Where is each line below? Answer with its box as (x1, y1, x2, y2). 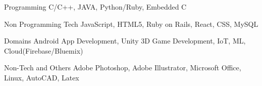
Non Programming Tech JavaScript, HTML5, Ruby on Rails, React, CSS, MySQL (4, 18, 258, 29)
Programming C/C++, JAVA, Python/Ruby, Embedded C (4, 2, 187, 12)
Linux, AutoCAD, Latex (4, 72, 79, 82)
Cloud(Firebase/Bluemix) (4, 45, 83, 56)
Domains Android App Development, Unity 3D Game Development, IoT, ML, (4, 35, 246, 46)
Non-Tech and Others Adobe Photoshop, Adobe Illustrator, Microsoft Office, (4, 62, 241, 73)
